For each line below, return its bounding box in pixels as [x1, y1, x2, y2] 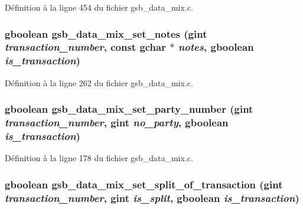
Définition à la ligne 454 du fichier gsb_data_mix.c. [5, 1, 193, 13]
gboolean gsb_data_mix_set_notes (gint [5, 26, 207, 41]
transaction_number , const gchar [5, 40, 166, 54]
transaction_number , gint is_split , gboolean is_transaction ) [5, 190, 299, 205]
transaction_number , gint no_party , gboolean [5, 115, 229, 130]
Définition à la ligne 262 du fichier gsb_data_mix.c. [5, 76, 193, 89]
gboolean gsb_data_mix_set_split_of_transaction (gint [5, 177, 283, 191]
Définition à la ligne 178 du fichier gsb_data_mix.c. [5, 152, 193, 164]
